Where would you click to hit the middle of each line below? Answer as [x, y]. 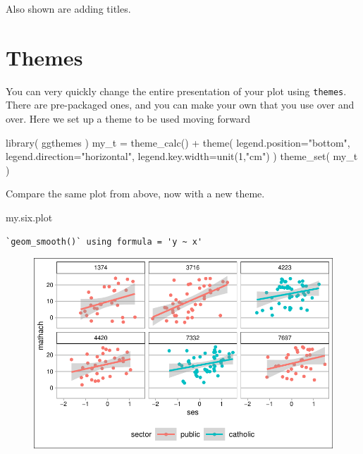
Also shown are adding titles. [68, 8]
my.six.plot [29, 217]
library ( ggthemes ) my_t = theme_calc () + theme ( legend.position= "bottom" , [178, 142]
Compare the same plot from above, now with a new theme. [135, 194]
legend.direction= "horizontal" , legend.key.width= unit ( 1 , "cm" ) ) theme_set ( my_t [182, 156]
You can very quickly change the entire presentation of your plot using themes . [176, 91]
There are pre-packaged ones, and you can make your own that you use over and [180, 105]
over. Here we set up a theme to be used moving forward [128, 118]
